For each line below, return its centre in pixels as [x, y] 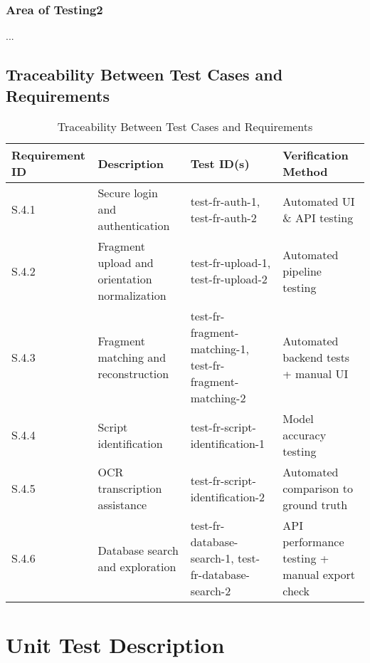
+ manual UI [316, 373]
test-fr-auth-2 [223, 217]
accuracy [305, 435]
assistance [122, 505]
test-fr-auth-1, [225, 201]
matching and [132, 357]
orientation [125, 279]
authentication [134, 226]
